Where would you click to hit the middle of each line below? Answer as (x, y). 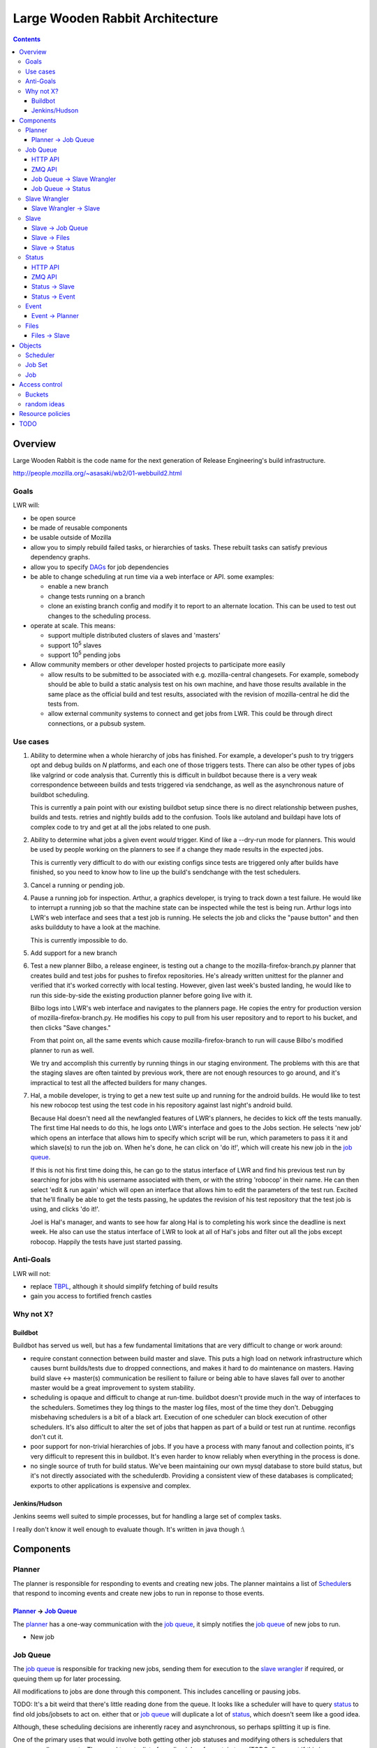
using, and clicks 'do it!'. (65, 1209)
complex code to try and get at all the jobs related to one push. (120, 827)
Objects (30, 345)
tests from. (64, 704)
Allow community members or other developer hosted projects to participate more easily (158, 665)
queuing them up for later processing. (67, 1679)
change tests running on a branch (96, 596)
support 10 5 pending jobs (84, 654)
